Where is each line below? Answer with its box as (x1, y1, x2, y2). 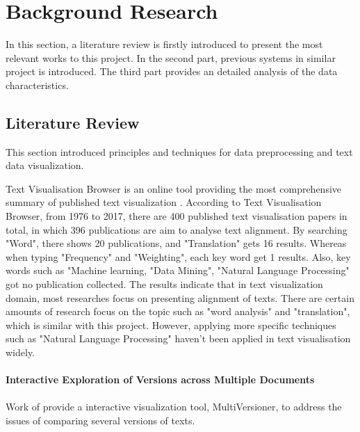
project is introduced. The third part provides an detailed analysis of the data (6, 64, 338, 79)
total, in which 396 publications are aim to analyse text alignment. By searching (6, 222, 347, 237)
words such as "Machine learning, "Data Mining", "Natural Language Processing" (6, 263, 350, 278)
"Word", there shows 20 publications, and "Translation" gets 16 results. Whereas (6, 236, 347, 250)
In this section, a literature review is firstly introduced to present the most (6, 37, 323, 51)
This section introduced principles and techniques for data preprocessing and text (6, 144, 353, 159)
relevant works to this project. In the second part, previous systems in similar (6, 50, 336, 65)
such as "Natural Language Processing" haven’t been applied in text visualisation (6, 331, 351, 346)
